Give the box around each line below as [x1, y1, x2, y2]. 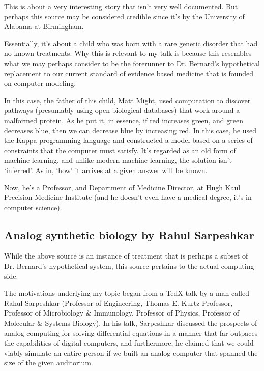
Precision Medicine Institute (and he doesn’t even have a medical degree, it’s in [4, 192, 252, 203]
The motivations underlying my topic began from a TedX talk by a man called [4, 288, 249, 298]
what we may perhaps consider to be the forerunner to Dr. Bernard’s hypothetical [4, 58, 260, 68]
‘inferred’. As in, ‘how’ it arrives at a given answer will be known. [4, 164, 208, 175]
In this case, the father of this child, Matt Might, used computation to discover [4, 95, 251, 105]
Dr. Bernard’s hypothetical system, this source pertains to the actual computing [4, 261, 254, 271]
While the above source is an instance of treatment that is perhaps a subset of [4, 250, 248, 261]
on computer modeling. [4, 78, 76, 89]
